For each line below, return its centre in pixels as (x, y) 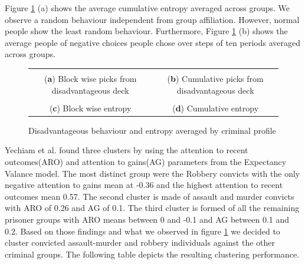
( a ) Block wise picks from (90, 78)
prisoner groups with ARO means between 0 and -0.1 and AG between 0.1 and (147, 219)
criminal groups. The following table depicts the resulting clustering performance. (152, 254)
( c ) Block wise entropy (90, 108)
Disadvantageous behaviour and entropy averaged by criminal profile (152, 130)
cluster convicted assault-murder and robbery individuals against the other (140, 242)
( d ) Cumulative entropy (216, 108)
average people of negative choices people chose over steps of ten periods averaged (152, 42)
